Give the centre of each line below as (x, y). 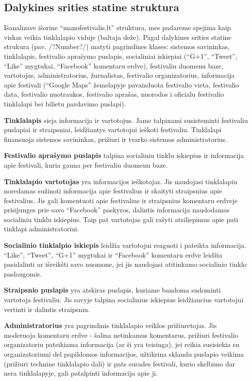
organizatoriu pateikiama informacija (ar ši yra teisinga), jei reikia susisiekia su (122, 344)
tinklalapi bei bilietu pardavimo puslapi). (65, 103)
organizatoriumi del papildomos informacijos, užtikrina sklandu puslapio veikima (124, 354)
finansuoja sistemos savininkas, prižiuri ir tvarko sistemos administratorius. (116, 139)
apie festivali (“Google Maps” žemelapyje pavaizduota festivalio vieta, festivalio (122, 84)
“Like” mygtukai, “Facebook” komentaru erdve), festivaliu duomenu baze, (114, 65)
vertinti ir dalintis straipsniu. (47, 309)
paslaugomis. (23, 273)
